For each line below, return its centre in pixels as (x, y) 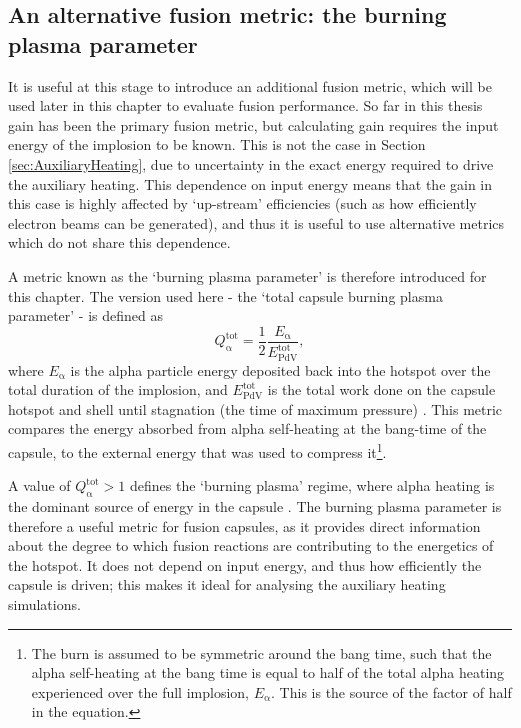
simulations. (44, 603)
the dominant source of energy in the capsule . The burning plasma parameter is (255, 506)
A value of (39, 485)
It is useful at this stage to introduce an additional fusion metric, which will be (250, 85)
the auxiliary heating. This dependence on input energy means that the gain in (250, 183)
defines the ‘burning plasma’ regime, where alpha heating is (312, 485)
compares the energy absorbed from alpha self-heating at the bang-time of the (247, 428)
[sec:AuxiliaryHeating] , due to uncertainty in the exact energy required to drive (251, 163)
